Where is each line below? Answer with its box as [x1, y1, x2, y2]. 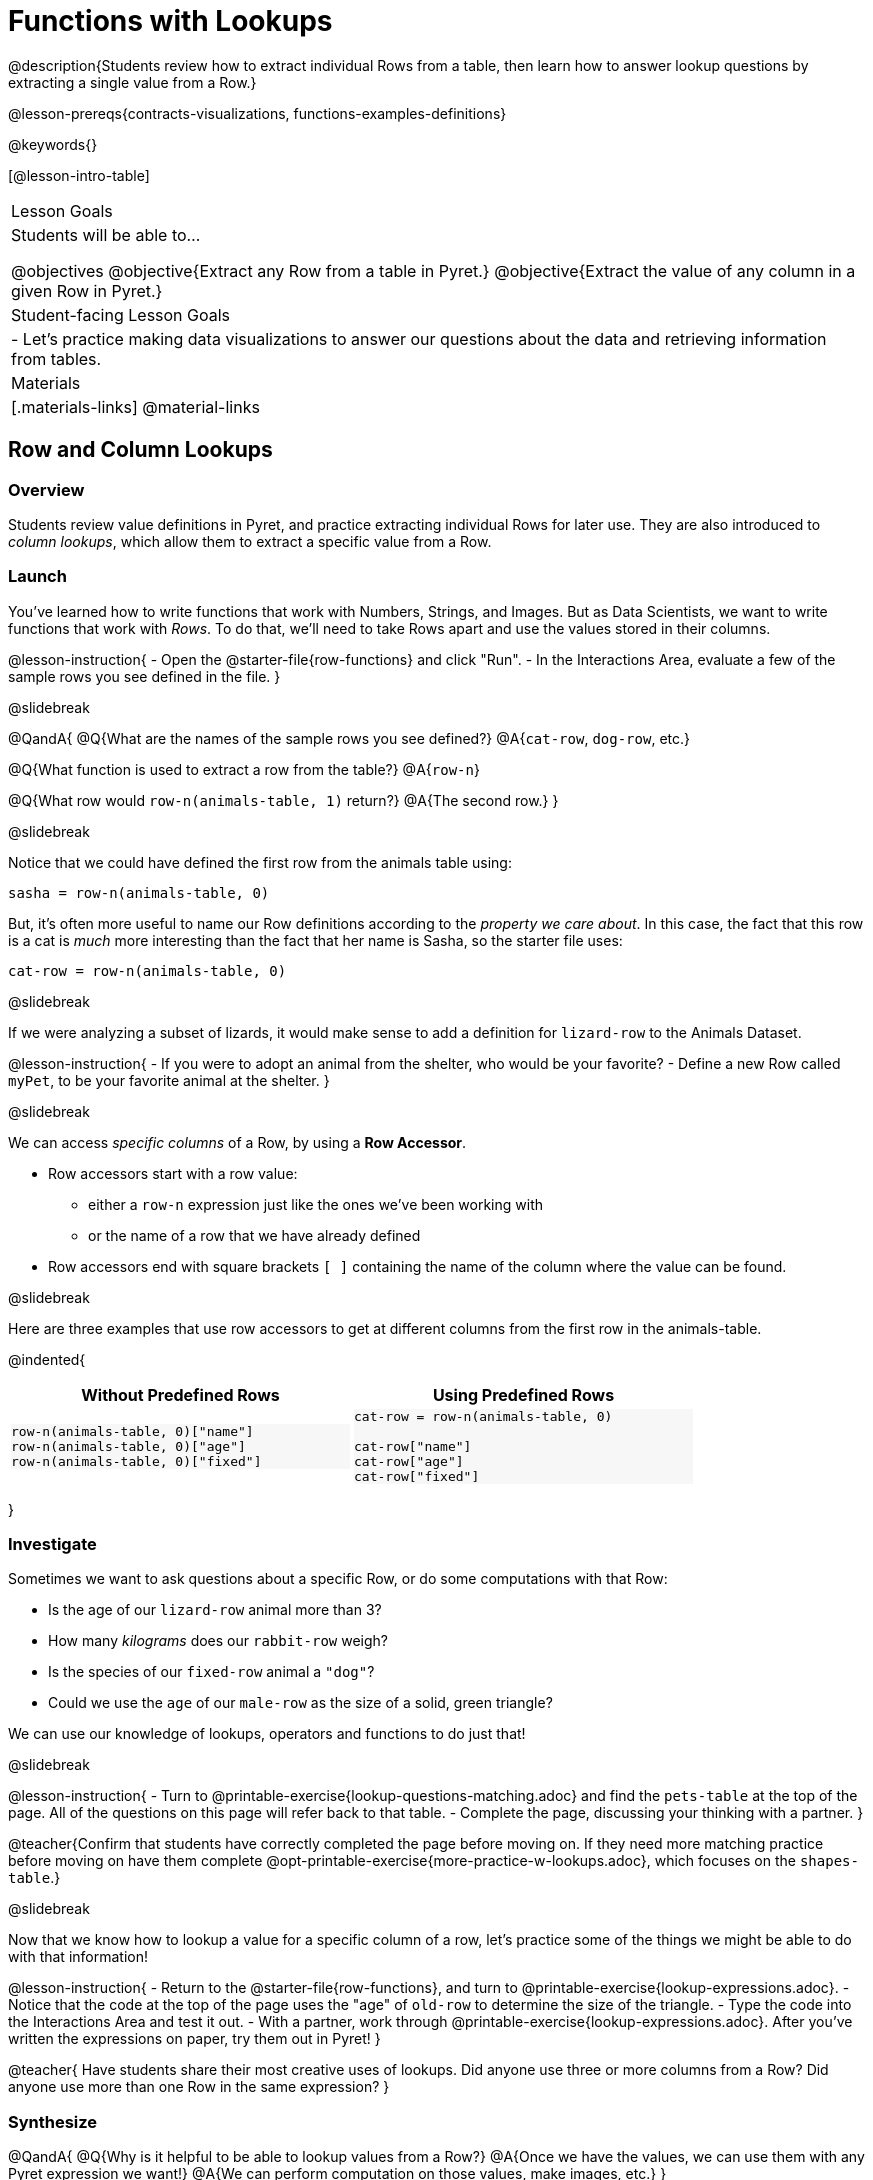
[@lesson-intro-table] [8, 166, 150, 184]
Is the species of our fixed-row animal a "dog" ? [48, 1663, 375, 1681]
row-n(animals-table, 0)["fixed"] [11, 1453, 262, 1469]
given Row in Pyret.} [11, 280, 163, 301]
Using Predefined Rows [432, 1384, 615, 1405]
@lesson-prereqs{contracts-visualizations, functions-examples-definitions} [8, 104, 507, 122]
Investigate [8, 1534, 97, 1555]
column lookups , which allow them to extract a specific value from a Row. [8, 532, 492, 550]
